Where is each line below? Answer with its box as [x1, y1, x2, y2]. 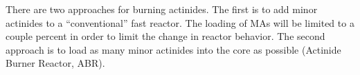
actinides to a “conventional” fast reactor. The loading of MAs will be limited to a [6, 15, 354, 30]
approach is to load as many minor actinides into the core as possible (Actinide [6, 42, 341, 56]
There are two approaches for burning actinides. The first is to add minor [6, 2, 318, 16]
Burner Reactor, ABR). [6, 56, 105, 70]
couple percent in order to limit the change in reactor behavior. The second [6, 29, 325, 43]
